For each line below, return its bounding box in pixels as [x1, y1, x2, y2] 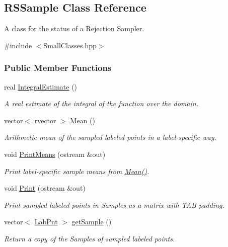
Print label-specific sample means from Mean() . [4, 166, 149, 176]
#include [4, 40, 32, 50]
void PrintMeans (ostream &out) [4, 148, 106, 159]
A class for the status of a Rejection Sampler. [4, 23, 144, 34]
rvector [34, 115, 56, 125]
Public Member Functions [4, 61, 112, 74]
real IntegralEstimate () [4, 81, 78, 92]
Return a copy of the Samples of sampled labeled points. [4, 233, 175, 243]
